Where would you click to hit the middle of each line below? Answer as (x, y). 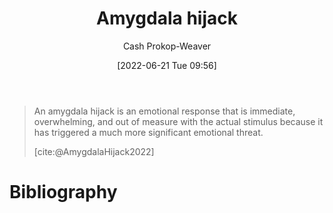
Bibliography (63, 192)
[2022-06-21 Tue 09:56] (167, 65)
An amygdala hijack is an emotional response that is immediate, (164, 111)
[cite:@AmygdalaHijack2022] (94, 151)
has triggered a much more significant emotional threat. (148, 132)
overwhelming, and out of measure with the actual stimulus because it (178, 121)
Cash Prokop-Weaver (167, 46)
